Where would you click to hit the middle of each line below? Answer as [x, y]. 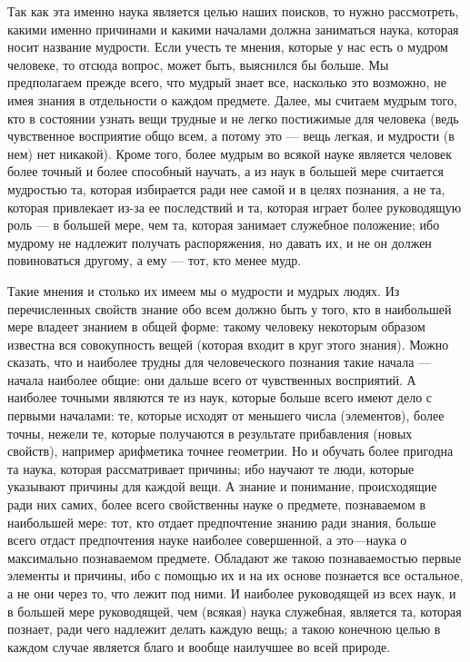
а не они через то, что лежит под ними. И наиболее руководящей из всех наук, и [232, 593]
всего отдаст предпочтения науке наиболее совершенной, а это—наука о [207, 540]
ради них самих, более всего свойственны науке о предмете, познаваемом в [217, 504]
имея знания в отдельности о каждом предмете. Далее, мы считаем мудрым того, [232, 99]
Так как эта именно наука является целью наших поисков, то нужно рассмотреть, [233, 11]
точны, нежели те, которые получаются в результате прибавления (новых [210, 433]
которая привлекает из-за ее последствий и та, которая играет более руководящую [235, 207]
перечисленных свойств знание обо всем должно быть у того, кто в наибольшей [230, 308]
